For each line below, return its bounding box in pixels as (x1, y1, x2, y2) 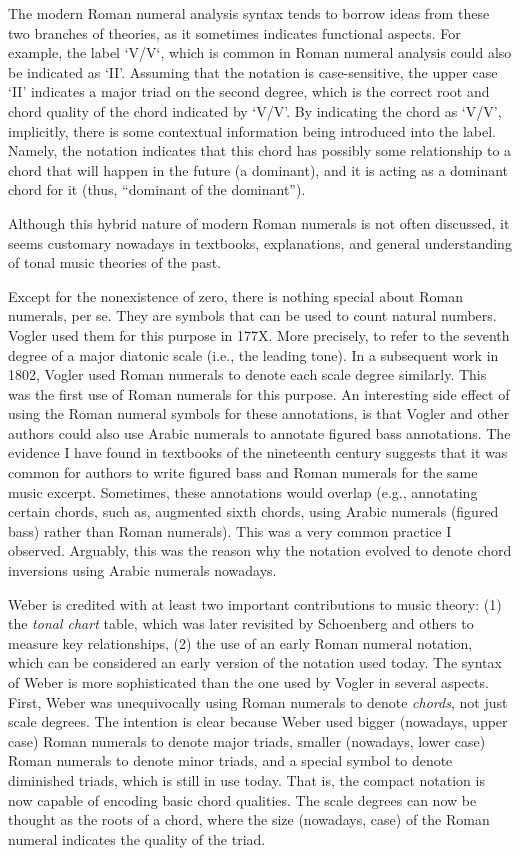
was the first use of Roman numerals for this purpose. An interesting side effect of (8, 383, 510, 404)
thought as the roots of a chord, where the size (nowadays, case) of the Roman (8, 809, 490, 830)
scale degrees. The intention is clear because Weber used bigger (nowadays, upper (8, 711, 508, 732)
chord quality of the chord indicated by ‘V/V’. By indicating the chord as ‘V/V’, (8, 100, 502, 121)
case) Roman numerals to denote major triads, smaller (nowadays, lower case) (8, 730, 486, 751)
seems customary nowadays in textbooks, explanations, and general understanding (8, 232, 512, 253)
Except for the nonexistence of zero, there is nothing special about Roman (8, 285, 463, 306)
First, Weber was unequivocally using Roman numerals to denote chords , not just (8, 691, 508, 712)
